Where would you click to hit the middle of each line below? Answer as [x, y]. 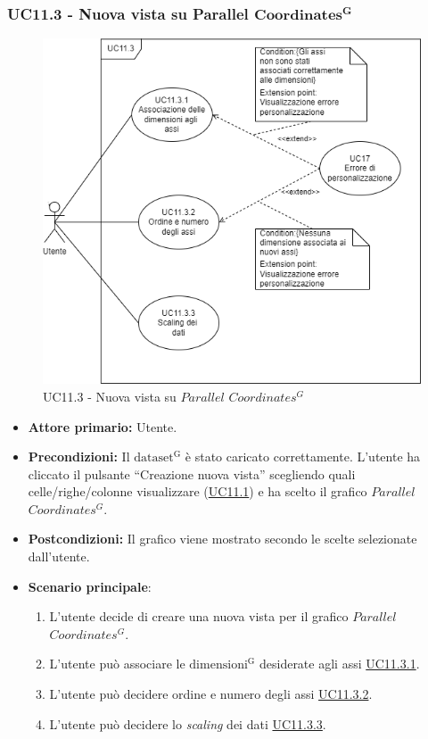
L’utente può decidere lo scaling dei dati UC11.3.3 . [188, 723]
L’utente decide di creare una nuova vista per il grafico [199, 616]
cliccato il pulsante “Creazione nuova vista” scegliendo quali [192, 473]
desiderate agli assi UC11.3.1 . [339, 664]
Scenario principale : [90, 586]
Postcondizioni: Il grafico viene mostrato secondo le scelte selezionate [222, 539]
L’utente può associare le [117, 664]
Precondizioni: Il [79, 457]
